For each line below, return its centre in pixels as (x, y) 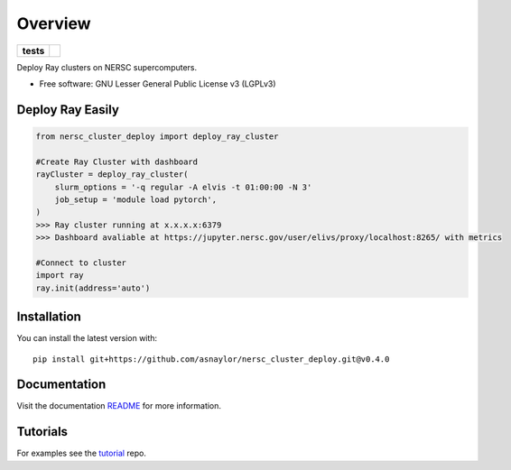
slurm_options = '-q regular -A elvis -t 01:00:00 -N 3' (183, 187)
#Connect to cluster (81, 263)
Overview (54, 23)
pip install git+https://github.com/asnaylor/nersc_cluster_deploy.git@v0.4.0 (211, 359)
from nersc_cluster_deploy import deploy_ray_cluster (157, 136)
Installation (49, 317)
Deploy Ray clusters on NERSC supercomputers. (107, 67)
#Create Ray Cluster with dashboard (117, 161)
